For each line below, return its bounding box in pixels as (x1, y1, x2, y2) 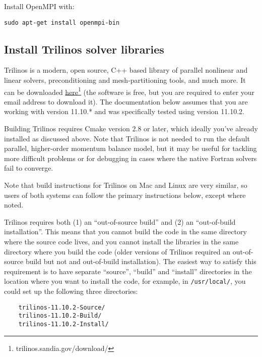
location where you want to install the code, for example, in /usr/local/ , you (4, 276, 246, 286)
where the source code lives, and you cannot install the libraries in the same (4, 236, 239, 247)
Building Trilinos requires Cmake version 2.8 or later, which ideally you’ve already (4, 123, 258, 134)
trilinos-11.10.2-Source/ (18, 303, 105, 311)
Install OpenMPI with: (4, 1, 75, 11)
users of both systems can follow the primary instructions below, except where (4, 189, 246, 200)
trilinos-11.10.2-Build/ (18, 312, 102, 320)
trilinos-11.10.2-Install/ (18, 320, 109, 328)
